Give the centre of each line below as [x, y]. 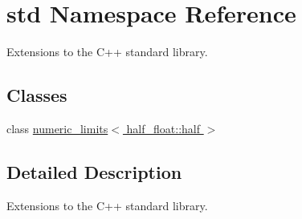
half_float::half [163, 128]
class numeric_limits [57, 128]
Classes [37, 95]
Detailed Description [94, 171]
